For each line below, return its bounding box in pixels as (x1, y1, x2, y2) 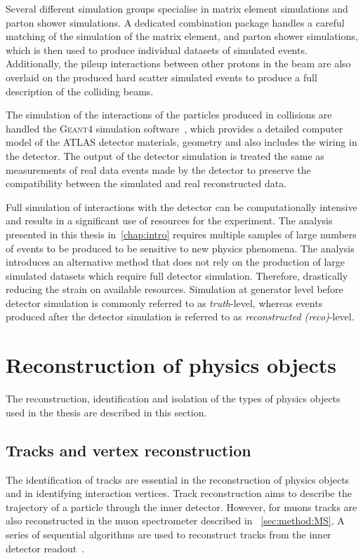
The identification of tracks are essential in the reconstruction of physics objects (6, 472, 350, 486)
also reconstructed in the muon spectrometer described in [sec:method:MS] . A (6, 513, 345, 528)
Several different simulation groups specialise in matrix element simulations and (6, 1, 348, 15)
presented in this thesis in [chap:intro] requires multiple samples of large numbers (6, 226, 357, 241)
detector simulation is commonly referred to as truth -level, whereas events (6, 295, 323, 310)
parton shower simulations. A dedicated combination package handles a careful (6, 15, 345, 29)
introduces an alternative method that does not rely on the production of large (6, 254, 345, 269)
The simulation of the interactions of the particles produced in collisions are (6, 107, 332, 122)
